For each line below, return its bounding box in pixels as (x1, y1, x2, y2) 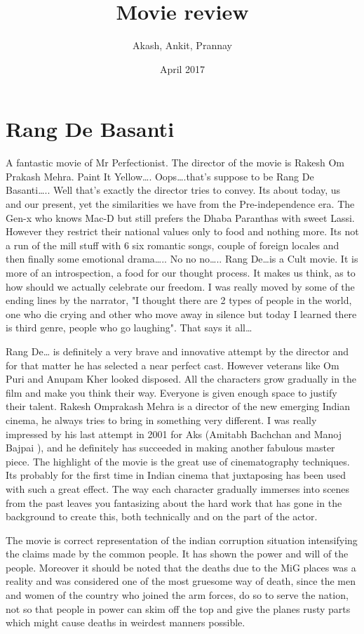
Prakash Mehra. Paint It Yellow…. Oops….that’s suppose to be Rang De (6, 169, 314, 183)
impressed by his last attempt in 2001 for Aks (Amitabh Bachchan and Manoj (6, 426, 342, 441)
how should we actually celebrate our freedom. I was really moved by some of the (6, 279, 355, 293)
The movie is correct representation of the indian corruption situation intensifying (6, 532, 358, 547)
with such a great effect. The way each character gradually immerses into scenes (6, 481, 350, 496)
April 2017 (159, 61, 205, 76)
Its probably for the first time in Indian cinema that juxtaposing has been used (6, 468, 346, 482)
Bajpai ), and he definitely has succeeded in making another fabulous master (6, 440, 335, 455)
